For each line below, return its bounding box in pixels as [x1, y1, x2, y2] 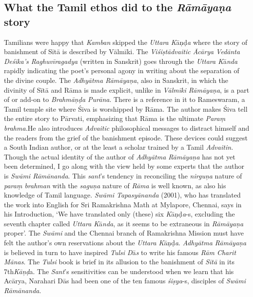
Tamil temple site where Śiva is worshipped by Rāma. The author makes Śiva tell [4, 103, 248, 114]
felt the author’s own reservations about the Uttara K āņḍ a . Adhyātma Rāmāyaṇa [4, 238, 247, 248]
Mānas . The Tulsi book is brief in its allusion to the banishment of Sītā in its [4, 257, 234, 267]
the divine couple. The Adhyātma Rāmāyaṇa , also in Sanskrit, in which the [4, 75, 229, 85]
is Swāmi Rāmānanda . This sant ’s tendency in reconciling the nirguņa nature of [4, 170, 242, 180]
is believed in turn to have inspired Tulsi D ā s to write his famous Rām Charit [4, 247, 236, 257]
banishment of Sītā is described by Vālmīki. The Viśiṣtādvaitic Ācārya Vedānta [4, 46, 240, 57]
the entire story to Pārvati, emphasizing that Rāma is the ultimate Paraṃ [4, 113, 226, 123]
